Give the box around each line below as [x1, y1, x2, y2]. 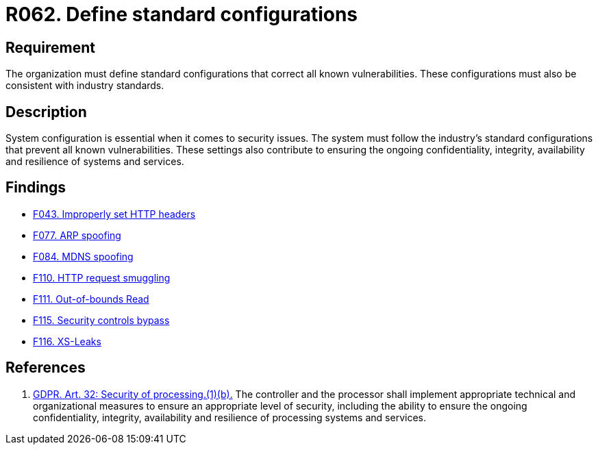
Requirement [5, 38, 96, 56]
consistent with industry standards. [5, 79, 164, 92]
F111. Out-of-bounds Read [33, 292, 149, 305]
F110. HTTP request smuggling [33, 271, 171, 284]
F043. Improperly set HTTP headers [33, 208, 196, 220]
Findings [5, 179, 66, 197]
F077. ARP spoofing [33, 229, 121, 241]
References [5, 359, 86, 377]
